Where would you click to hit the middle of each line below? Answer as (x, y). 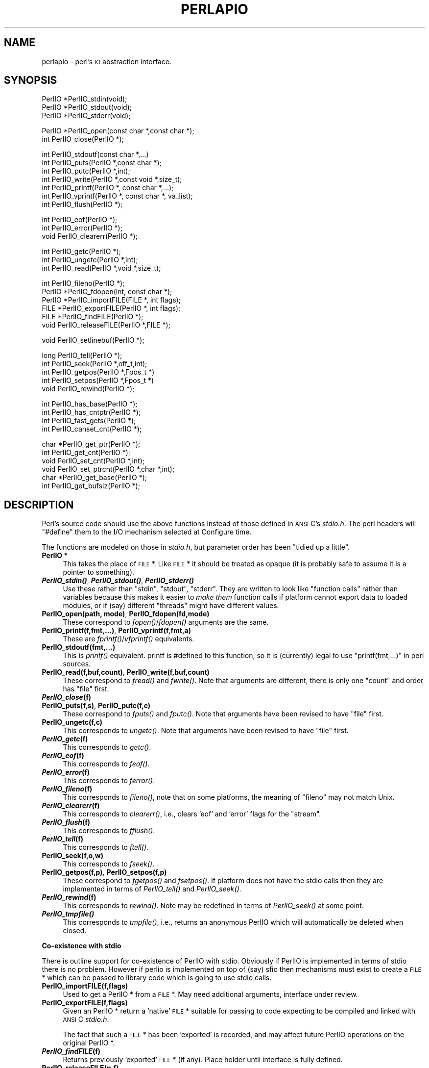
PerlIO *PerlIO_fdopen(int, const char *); (107, 292)
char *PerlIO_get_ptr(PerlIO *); (91, 444)
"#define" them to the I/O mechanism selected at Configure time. (147, 532)
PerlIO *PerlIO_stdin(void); (84, 99)
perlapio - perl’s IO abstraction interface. (107, 61)
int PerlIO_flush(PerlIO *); (82, 204)
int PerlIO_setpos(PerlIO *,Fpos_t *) (98, 381)
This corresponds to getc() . (107, 747)
